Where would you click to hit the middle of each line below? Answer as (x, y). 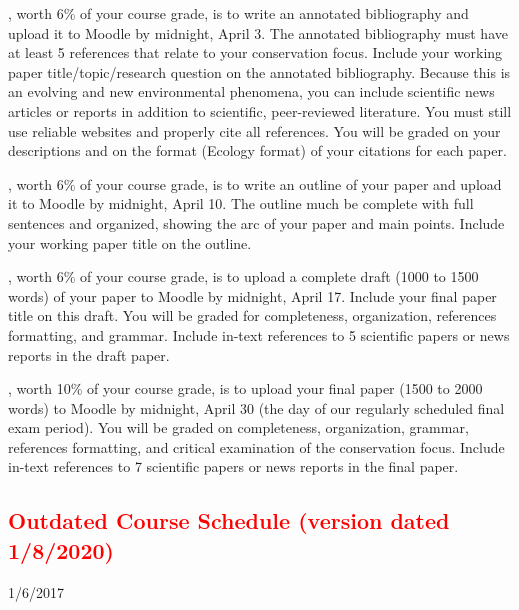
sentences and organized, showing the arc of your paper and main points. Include (256, 222)
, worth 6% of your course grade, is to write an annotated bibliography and (238, 13)
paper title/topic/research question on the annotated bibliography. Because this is (259, 71)
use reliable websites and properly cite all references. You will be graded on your (254, 130)
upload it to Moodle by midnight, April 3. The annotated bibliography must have (258, 32)
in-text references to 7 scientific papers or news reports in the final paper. (233, 466)
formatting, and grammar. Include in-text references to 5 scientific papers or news (259, 334)
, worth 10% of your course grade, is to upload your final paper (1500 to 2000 (245, 388)
